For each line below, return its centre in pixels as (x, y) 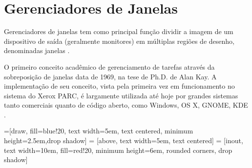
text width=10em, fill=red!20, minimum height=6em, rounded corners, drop (118, 150)
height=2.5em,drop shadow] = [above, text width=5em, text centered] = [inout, (124, 140)
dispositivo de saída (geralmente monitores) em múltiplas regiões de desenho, (119, 41)
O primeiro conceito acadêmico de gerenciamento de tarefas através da (109, 66)
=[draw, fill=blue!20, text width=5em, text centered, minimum (99, 131)
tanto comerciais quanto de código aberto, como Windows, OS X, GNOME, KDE (126, 105)
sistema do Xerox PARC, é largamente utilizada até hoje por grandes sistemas (121, 95)
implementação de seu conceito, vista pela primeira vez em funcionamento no (119, 86)
